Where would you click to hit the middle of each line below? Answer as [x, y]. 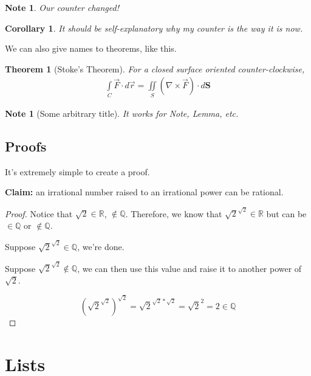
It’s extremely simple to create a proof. [77, 171]
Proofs [26, 146]
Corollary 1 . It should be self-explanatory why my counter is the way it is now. [154, 28]
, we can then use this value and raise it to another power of [190, 268]
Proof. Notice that [39, 213]
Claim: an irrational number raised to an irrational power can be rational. [144, 192]
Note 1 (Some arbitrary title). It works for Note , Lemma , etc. [122, 113]
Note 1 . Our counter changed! [62, 7]
